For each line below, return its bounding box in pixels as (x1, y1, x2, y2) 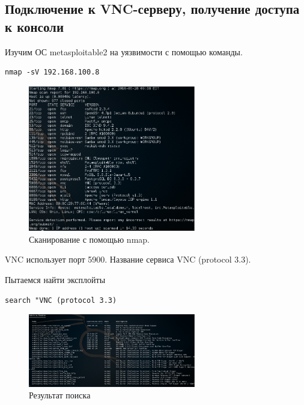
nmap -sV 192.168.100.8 (5, 68, 100, 77)
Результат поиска (29, 389, 91, 401)
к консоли (5, 17, 64, 35)
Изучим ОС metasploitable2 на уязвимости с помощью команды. (5, 45, 243, 58)
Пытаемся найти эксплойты (5, 273, 106, 286)
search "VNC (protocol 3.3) (5, 296, 117, 305)
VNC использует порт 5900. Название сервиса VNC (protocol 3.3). (5, 253, 251, 266)
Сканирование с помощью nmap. (29, 233, 150, 245)
